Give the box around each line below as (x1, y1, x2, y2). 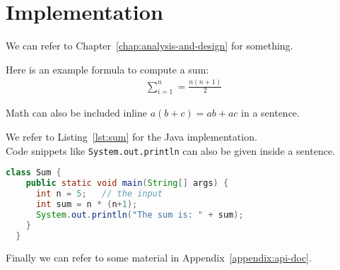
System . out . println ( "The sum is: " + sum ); (35, 209, 244, 220)
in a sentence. (241, 105, 300, 120)
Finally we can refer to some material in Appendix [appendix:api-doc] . (6, 250, 312, 265)
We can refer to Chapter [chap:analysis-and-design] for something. (6, 38, 293, 53)
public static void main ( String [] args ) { (25, 178, 229, 189)
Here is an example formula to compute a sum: (6, 61, 209, 76)
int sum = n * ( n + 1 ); (35, 199, 138, 209)
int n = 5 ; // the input (35, 189, 163, 199)
